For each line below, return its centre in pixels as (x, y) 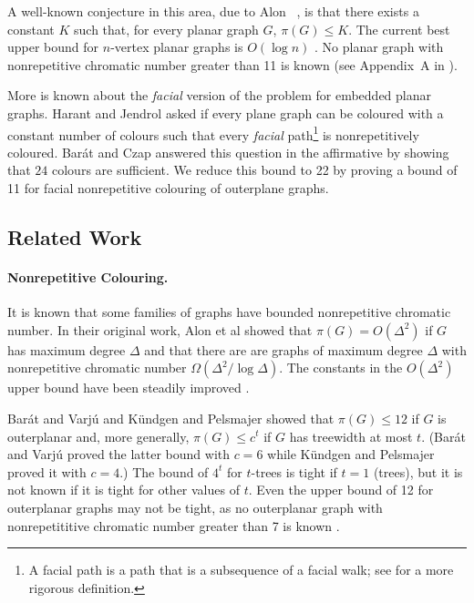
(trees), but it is (418, 471)
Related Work (75, 236)
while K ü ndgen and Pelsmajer (351, 454)
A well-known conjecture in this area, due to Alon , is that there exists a (213, 11)
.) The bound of (164, 471)
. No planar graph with (379, 47)
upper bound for (53, 47)
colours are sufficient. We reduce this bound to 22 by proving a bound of (255, 170)
